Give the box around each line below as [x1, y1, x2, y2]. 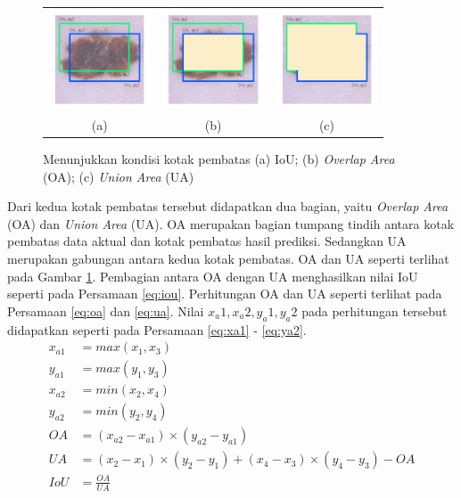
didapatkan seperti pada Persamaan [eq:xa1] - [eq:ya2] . [7, 320, 307, 339]
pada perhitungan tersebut [301, 301, 448, 320]
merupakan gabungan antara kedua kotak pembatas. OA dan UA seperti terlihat [7, 249, 449, 268]
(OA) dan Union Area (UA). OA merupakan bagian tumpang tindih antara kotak [7, 214, 455, 233]
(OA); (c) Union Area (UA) [43, 167, 194, 185]
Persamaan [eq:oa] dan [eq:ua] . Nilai [7, 301, 204, 320]
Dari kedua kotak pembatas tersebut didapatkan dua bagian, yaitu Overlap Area [7, 197, 449, 216]
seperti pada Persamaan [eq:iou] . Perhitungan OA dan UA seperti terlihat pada [7, 284, 442, 303]
